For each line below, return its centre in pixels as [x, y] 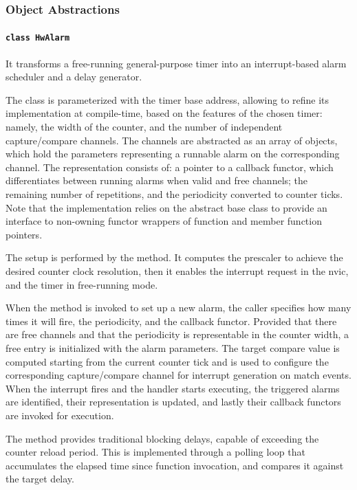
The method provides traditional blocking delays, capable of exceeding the [162, 438]
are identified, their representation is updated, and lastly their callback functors [173, 402]
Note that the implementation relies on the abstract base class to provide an [166, 207]
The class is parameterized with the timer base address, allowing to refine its [167, 99]
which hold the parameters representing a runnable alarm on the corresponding [173, 154]
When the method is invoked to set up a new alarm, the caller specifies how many [178, 308]
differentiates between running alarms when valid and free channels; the [157, 180]
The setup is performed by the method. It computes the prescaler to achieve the [174, 257]
